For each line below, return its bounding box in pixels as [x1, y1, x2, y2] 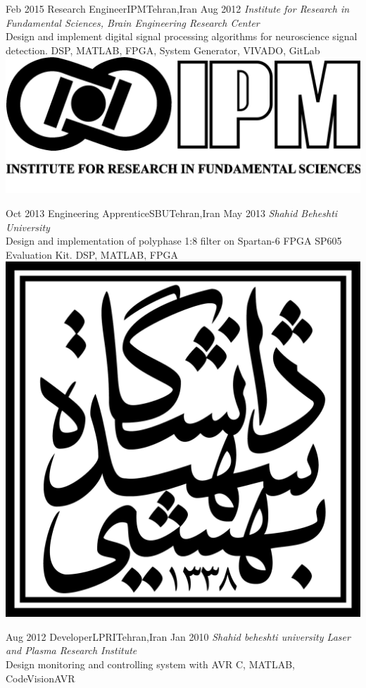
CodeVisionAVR [6, 670, 75, 685]
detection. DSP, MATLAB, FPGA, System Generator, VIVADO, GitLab [6, 42, 320, 57]
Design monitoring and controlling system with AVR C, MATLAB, [6, 657, 295, 672]
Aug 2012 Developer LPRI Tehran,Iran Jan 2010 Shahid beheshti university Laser [6, 629, 351, 644]
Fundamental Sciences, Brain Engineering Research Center [6, 15, 260, 30]
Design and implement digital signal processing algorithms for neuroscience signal [6, 29, 358, 44]
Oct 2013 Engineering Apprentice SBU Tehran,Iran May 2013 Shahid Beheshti [6, 205, 338, 220]
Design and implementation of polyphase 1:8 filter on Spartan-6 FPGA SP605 [6, 233, 342, 248]
